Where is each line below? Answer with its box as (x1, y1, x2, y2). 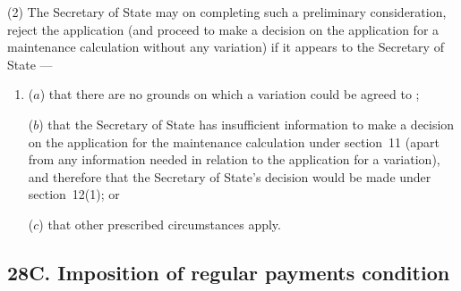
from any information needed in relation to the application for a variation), (28, 150, 440, 169)
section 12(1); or (28, 185, 120, 204)
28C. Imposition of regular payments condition (7, 258, 450, 286)
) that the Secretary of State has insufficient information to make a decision (38, 114, 455, 133)
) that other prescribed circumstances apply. (38, 214, 281, 233)
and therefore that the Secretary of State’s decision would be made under (28, 167, 431, 186)
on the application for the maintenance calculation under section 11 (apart (28, 132, 440, 151)
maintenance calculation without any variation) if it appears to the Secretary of (7, 37, 444, 56)
